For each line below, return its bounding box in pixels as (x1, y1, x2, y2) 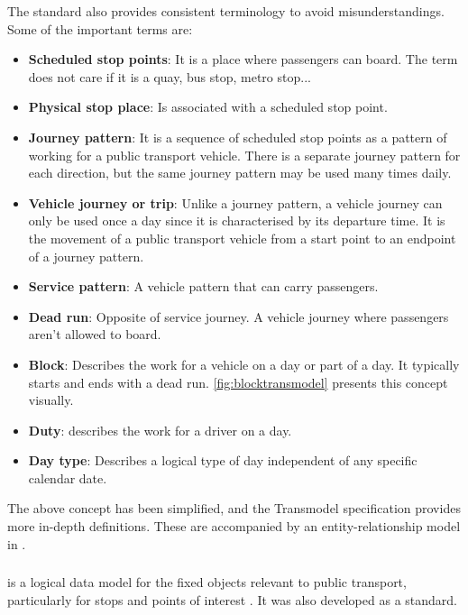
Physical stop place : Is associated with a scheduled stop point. (28, 97, 388, 116)
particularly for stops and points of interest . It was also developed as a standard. (7, 590, 457, 609)
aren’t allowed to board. (28, 325, 161, 344)
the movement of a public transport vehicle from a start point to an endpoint (28, 228, 456, 247)
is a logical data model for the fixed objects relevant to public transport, (7, 573, 407, 592)
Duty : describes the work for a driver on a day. (28, 420, 292, 439)
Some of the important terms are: (7, 19, 193, 38)
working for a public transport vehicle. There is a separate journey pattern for (28, 145, 461, 164)
